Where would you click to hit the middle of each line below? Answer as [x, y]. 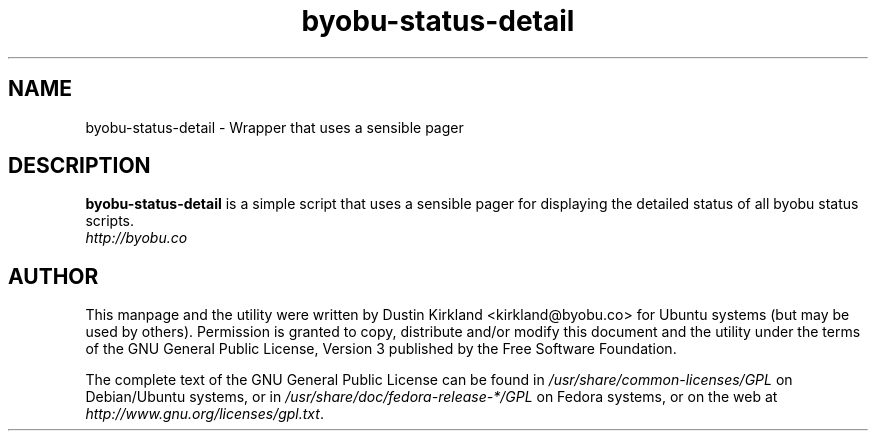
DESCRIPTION [79, 166]
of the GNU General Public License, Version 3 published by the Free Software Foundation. [381, 349]
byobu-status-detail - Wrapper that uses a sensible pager [274, 127]
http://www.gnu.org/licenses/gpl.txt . [204, 414]
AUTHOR [53, 276]
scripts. [110, 221]
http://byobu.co [136, 238]
